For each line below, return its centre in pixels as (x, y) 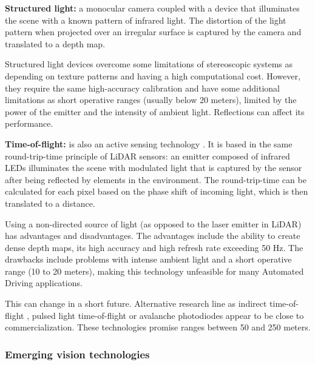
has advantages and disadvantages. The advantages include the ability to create (153, 236)
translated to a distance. (50, 203)
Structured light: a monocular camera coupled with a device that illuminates (152, 8)
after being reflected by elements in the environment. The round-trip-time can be (156, 179)
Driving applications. (44, 283)
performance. (29, 123)
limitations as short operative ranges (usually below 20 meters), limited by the (151, 100)
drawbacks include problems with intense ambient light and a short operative (148, 259)
